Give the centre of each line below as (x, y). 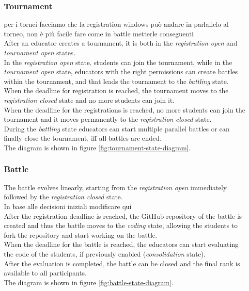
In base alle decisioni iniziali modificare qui (68, 206)
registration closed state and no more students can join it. (89, 100)
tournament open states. (40, 52)
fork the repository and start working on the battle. (81, 234)
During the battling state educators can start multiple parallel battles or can (117, 128)
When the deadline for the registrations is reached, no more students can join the (124, 109)
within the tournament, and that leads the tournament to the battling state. (116, 81)
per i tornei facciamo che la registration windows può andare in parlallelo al (116, 24)
